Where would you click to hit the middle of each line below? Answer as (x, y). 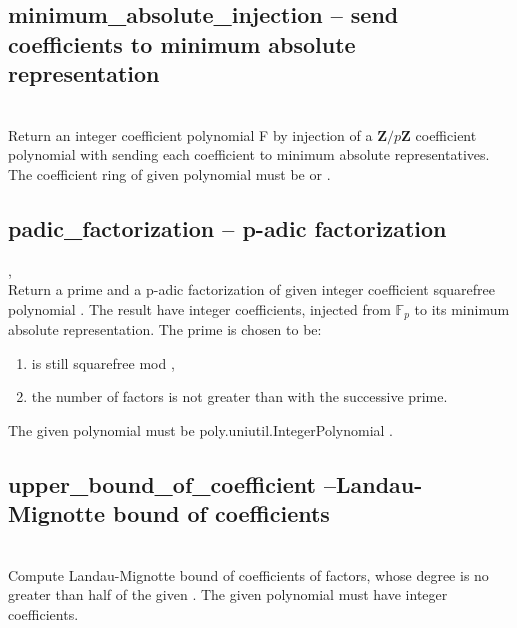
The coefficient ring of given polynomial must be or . (169, 173)
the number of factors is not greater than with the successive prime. (239, 396)
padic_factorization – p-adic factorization (227, 227)
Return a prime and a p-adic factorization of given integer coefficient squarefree (251, 289)
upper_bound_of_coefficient (162, 483)
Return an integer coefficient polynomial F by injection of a (190, 134)
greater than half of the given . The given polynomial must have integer (228, 594)
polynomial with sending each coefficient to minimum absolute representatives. (249, 154)
